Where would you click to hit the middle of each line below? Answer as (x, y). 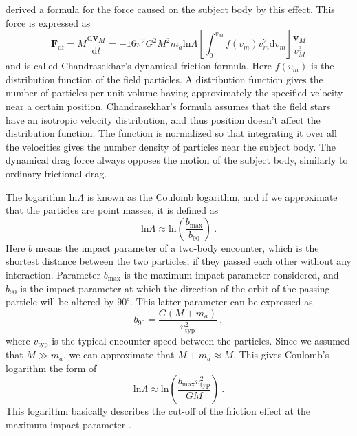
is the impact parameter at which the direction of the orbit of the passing (175, 288)
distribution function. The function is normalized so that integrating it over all (171, 133)
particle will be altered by (60, 302)
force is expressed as (48, 22)
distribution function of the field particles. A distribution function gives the (164, 79)
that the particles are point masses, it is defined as (112, 210)
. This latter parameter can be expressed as (221, 302)
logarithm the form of (51, 368)
